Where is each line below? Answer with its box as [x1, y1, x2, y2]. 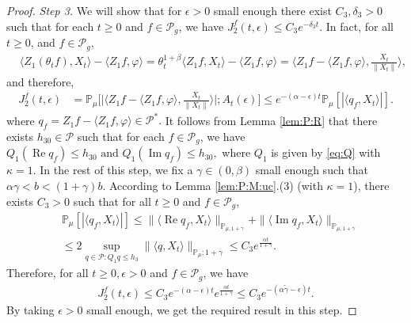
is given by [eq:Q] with [271, 144, 381, 161]
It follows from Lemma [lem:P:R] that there [165, 112, 378, 128]
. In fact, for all [319, 17, 394, 34]
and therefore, [6, 73, 74, 89]
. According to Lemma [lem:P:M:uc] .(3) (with [102, 177, 323, 193]
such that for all [73, 192, 151, 209]
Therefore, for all [6, 264, 89, 281]
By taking [6, 302, 55, 318]
